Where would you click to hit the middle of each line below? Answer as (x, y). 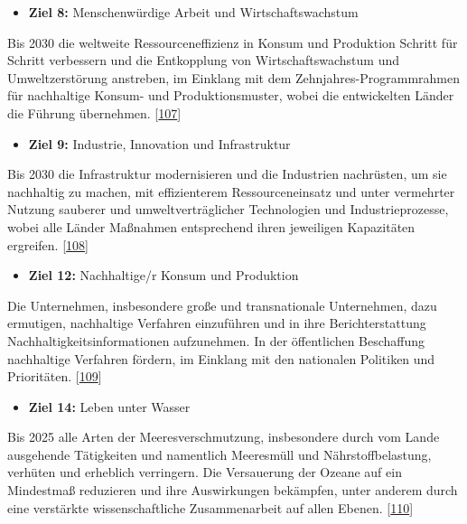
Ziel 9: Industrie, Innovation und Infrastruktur (159, 143)
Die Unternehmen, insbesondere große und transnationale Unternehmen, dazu (222, 305)
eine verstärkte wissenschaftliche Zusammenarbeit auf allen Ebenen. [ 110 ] (210, 507)
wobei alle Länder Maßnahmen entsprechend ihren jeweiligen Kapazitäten (211, 226)
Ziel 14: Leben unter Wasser (109, 406)
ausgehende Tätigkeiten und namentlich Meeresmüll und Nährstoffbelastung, (219, 454)
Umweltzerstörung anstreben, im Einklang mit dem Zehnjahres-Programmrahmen (234, 77)
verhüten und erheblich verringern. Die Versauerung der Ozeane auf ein (205, 472)
